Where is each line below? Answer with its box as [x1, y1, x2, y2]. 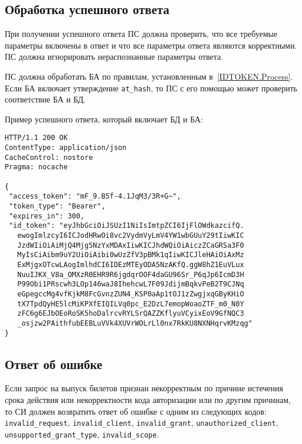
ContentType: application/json [5, 144, 127, 152]
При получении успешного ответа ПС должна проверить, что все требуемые [5, 28, 277, 40]
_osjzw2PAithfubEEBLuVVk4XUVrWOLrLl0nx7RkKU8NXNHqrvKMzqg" [17, 319, 253, 327]
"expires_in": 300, [9, 211, 85, 220]
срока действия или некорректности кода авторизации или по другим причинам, [5, 394, 291, 405]
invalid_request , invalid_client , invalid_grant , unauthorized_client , [5, 416, 279, 429]
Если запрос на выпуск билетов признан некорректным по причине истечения [5, 382, 283, 394]
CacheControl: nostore [5, 153, 93, 162]
